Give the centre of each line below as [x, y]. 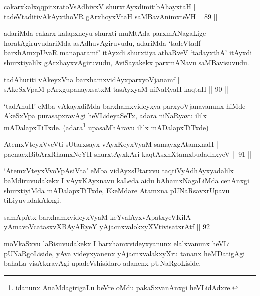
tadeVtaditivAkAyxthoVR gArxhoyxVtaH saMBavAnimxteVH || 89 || [111, 16]
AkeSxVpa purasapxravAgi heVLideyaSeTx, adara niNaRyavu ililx [105, 116]
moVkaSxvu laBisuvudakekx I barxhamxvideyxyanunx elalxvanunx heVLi [117, 243]
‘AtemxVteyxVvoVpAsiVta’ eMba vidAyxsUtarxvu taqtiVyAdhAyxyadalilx [119, 171]
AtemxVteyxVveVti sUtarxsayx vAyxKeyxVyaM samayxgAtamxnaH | [111, 144]
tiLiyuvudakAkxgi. [33, 200]
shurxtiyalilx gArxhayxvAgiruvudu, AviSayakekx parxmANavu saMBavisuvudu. [127, 62]
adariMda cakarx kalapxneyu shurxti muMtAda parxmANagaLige [105, 33]
